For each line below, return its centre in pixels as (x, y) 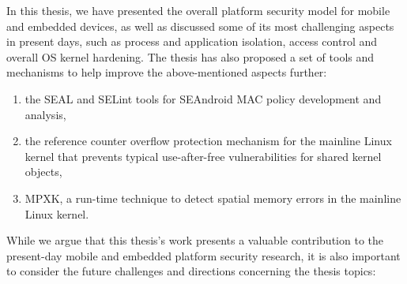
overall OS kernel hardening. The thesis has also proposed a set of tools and (190, 56)
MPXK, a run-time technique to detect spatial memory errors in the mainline (213, 198)
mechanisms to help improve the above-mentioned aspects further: (167, 72)
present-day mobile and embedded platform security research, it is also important (203, 255)
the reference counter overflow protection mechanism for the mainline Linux (208, 141)
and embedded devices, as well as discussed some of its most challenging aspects (200, 26)
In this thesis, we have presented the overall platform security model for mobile (198, 10)
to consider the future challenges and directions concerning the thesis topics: (191, 271)
